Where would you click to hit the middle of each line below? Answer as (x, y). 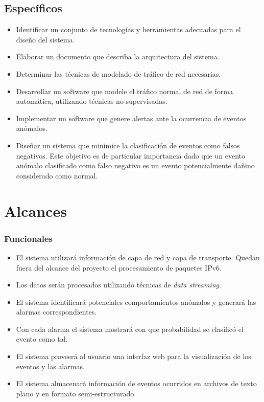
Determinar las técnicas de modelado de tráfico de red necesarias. (118, 73)
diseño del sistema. (45, 39)
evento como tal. (42, 339)
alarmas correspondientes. (56, 312)
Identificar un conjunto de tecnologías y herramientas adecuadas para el (128, 29)
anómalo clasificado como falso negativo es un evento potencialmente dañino (135, 165)
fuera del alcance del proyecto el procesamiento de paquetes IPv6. (119, 267)
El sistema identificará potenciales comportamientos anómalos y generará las (136, 301)
